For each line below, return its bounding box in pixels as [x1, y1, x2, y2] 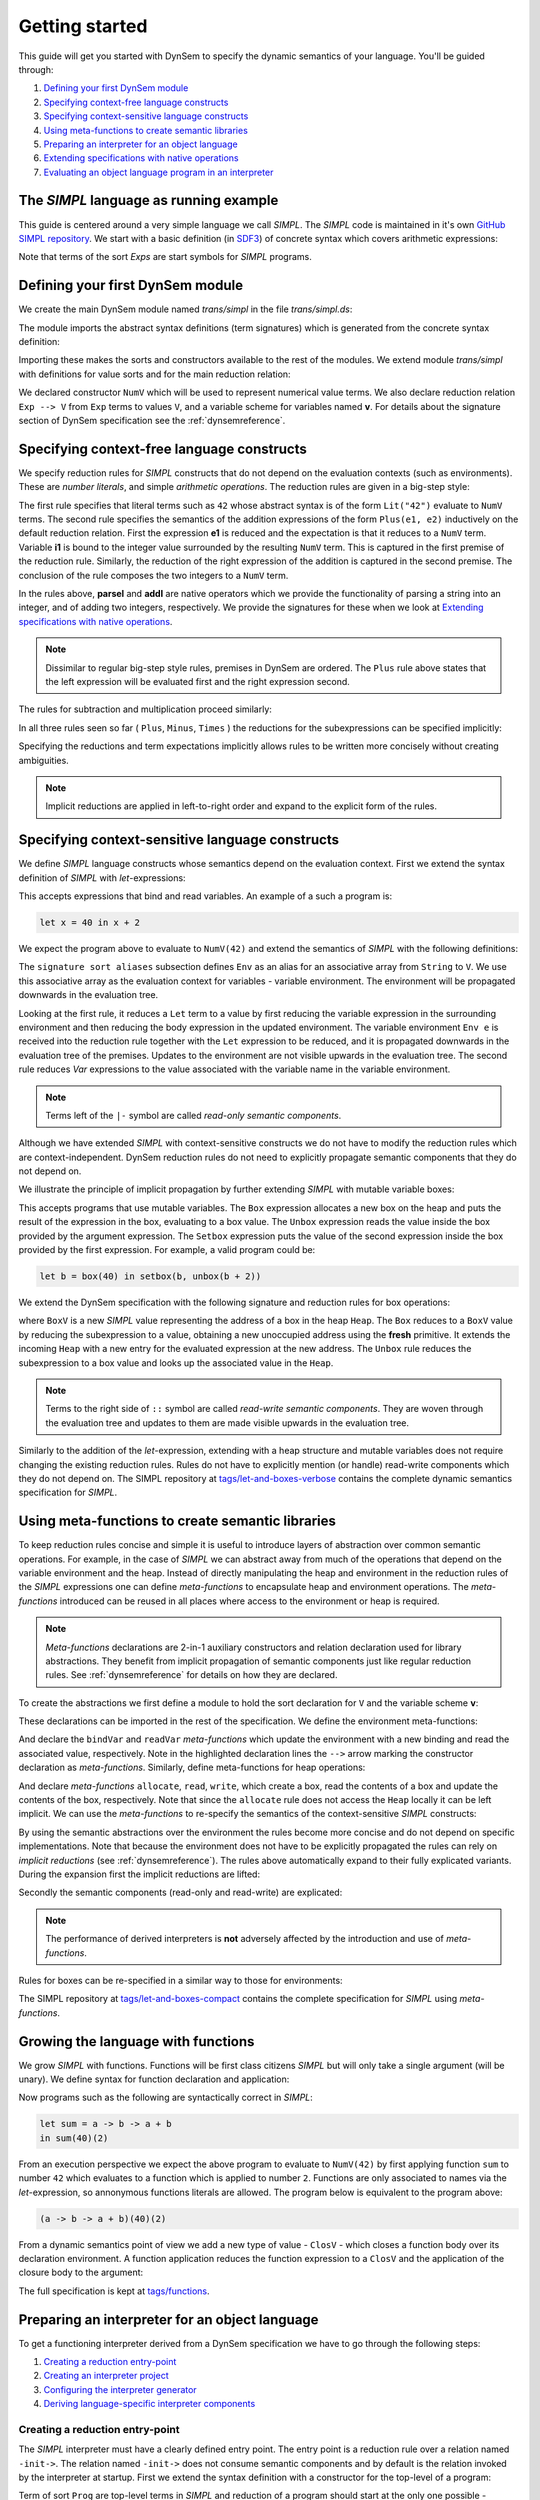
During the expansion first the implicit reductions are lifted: [18, 1868, 260, 1880]
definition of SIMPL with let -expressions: [18, 871, 186, 884]
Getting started [18, 15, 148, 37]
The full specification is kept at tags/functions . [18, 2285, 210, 2297]
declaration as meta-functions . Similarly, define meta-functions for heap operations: [18, 1761, 366, 1774]
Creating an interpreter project [43, 2370, 169, 2382]
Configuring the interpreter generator [43, 2383, 197, 2395]
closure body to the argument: [18, 2266, 144, 2279]
